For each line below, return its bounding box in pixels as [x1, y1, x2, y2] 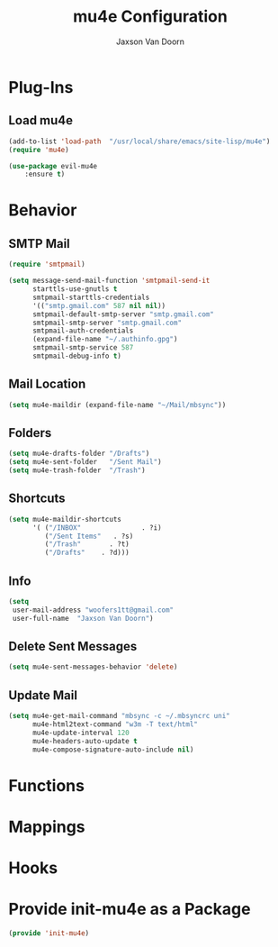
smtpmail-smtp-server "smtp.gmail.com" [31, 318, 182, 327]
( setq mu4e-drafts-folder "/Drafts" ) [8, 449, 150, 459]
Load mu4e [8, 113, 74, 128]
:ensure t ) [24, 169, 66, 179]
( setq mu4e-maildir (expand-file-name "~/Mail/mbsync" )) [8, 400, 227, 409]
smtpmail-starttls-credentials [31, 293, 150, 302]
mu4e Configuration [72, 6, 229, 27]
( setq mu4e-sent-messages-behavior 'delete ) [8, 662, 178, 672]
